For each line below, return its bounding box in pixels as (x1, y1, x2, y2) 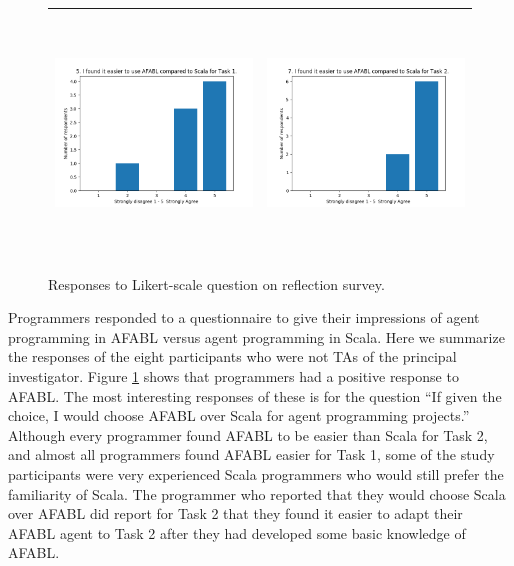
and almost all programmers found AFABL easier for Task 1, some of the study (8, 444, 495, 465)
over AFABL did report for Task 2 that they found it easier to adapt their (8, 503, 463, 524)
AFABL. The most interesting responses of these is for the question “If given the (8, 385, 502, 406)
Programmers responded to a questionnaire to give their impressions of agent (8, 307, 480, 328)
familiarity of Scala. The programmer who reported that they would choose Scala (8, 483, 506, 504)
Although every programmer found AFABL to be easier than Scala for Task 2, (8, 424, 488, 445)
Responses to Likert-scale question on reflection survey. (48, 273, 385, 294)
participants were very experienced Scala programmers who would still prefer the (8, 463, 504, 484)
